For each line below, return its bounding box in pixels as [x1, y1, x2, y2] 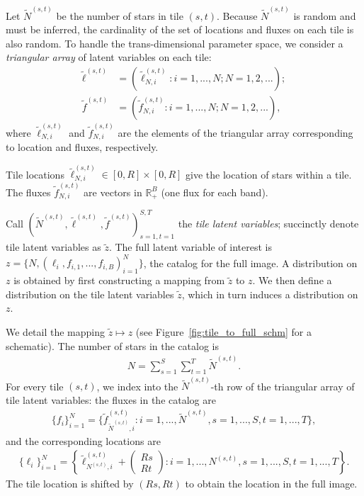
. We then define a [252, 273, 332, 288]
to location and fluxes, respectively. [6, 140, 159, 154]
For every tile [6, 378, 64, 393]
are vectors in [84, 184, 142, 199]
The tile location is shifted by [6, 476, 134, 491]
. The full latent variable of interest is [108, 239, 272, 254]
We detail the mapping [6, 324, 106, 339]
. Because [216, 8, 258, 23]
